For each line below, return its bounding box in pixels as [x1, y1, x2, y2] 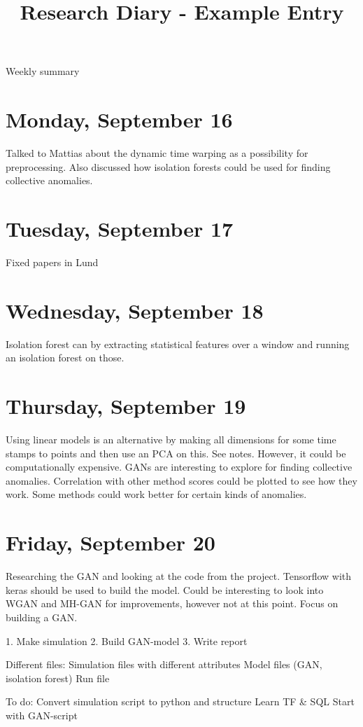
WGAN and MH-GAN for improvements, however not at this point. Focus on [6, 596, 339, 611]
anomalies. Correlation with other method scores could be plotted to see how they [6, 473, 357, 487]
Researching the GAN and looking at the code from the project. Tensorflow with [6, 569, 352, 583]
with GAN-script [6, 707, 78, 722]
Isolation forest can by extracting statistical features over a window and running [6, 336, 350, 351]
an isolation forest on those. [6, 350, 124, 365]
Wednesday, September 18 [6, 296, 264, 324]
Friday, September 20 [6, 528, 215, 557]
